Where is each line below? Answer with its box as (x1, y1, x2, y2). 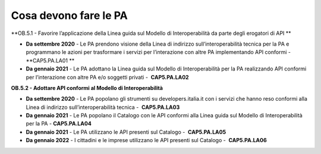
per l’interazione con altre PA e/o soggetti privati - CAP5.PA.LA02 (26, 73, 190, 81)
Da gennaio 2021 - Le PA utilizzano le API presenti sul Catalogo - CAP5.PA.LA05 (26, 128, 226, 136)
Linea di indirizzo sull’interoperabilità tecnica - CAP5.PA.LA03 (26, 104, 180, 111)
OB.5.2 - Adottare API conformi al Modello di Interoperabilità (11, 84, 163, 91)
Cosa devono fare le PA (11, 9, 128, 22)
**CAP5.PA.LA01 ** (26, 57, 75, 64)
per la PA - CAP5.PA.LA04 (26, 120, 92, 127)
